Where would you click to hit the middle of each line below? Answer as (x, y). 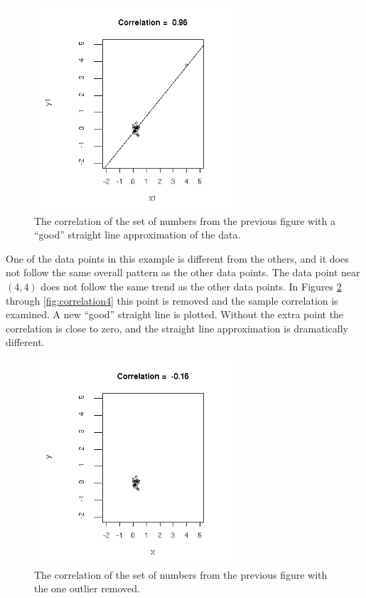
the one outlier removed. (87, 588)
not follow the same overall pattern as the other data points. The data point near (183, 272)
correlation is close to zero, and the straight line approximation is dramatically (177, 328)
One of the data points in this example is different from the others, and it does (177, 258)
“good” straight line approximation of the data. (138, 235)
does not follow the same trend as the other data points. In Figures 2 (191, 286)
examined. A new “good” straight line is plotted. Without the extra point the (175, 314)
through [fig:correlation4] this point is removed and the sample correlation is (172, 300)
